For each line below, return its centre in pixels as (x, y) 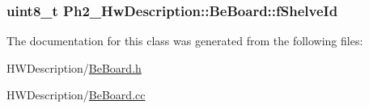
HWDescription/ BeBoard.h (74, 67)
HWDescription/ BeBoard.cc (76, 95)
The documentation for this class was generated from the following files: (185, 41)
